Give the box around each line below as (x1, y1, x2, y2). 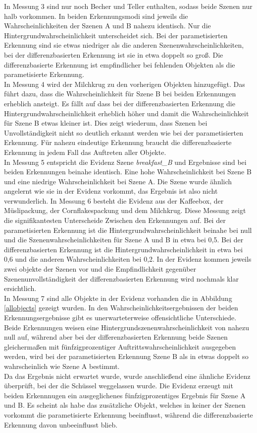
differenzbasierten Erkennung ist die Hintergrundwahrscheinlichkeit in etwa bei (4, 244, 243, 254)
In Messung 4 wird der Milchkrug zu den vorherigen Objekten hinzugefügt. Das (4, 78, 245, 89)
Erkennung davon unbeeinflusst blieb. (4, 419, 118, 430)
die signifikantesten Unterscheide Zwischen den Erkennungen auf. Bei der (4, 215, 226, 225)
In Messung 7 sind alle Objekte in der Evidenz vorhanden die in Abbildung (4, 292, 232, 303)
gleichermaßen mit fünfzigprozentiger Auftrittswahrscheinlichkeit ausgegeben (4, 341, 236, 352)
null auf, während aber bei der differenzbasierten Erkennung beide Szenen (4, 332, 228, 342)
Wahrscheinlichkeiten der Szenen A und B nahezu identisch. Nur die (4, 20, 211, 31)
